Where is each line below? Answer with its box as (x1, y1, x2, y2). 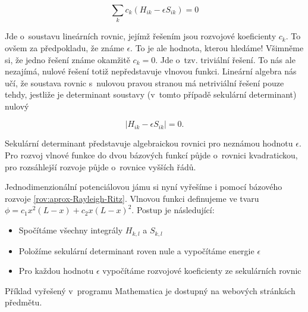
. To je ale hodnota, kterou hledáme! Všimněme (130, 41, 304, 54)
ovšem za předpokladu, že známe (5, 41, 124, 54)
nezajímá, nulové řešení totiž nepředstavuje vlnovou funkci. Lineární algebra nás (5, 65, 297, 77)
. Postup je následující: (131, 204, 215, 216)
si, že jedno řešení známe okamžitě (5, 53, 130, 65)
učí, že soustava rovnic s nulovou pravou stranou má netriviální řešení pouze (5, 76, 284, 89)
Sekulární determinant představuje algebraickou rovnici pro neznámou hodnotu (5, 137, 293, 149)
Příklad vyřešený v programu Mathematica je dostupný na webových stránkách (5, 284, 296, 297)
